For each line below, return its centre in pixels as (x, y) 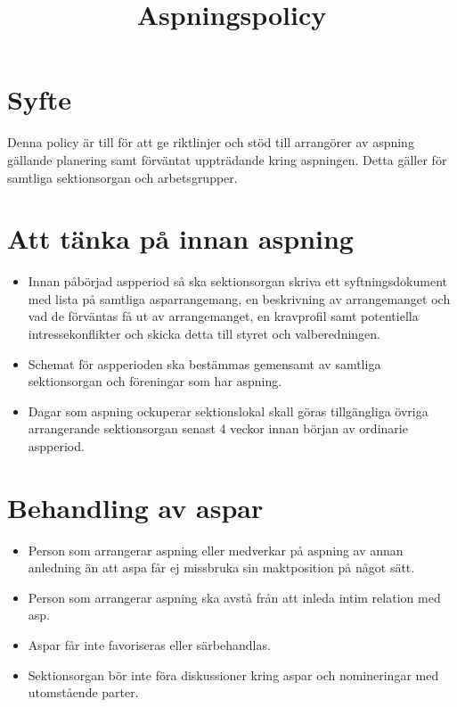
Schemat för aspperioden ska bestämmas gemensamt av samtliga (204, 363)
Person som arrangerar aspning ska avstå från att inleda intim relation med (234, 597)
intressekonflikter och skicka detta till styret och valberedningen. (204, 333)
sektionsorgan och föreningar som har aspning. (155, 381)
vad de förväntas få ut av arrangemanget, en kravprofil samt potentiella (223, 316)
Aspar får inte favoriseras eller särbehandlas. (149, 645)
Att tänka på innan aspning (180, 238)
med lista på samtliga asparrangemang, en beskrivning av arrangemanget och (239, 298)
